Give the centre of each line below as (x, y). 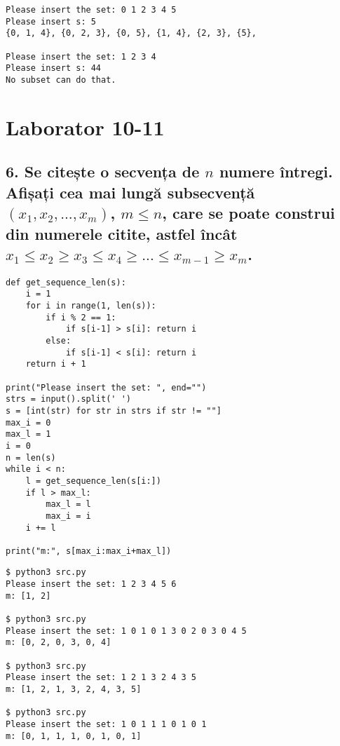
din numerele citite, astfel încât (122, 233)
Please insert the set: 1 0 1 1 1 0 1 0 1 (106, 725)
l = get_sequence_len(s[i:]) (93, 481)
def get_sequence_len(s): (66, 282)
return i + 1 (56, 364)
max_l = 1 (28, 434)
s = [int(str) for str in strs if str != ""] (114, 411)
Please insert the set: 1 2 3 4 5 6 (91, 584)
